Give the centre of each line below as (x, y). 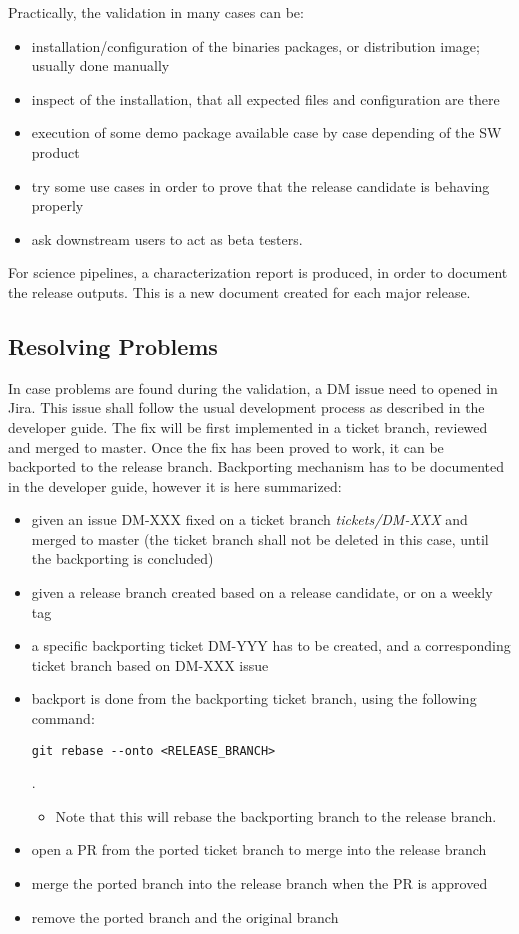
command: (63, 718)
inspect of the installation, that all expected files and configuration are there (265, 98)
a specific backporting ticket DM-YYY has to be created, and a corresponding (271, 645)
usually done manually (100, 65)
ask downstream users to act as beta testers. (167, 238)
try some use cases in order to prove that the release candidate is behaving (260, 185)
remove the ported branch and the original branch (185, 916)
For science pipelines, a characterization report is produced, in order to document (258, 272)
